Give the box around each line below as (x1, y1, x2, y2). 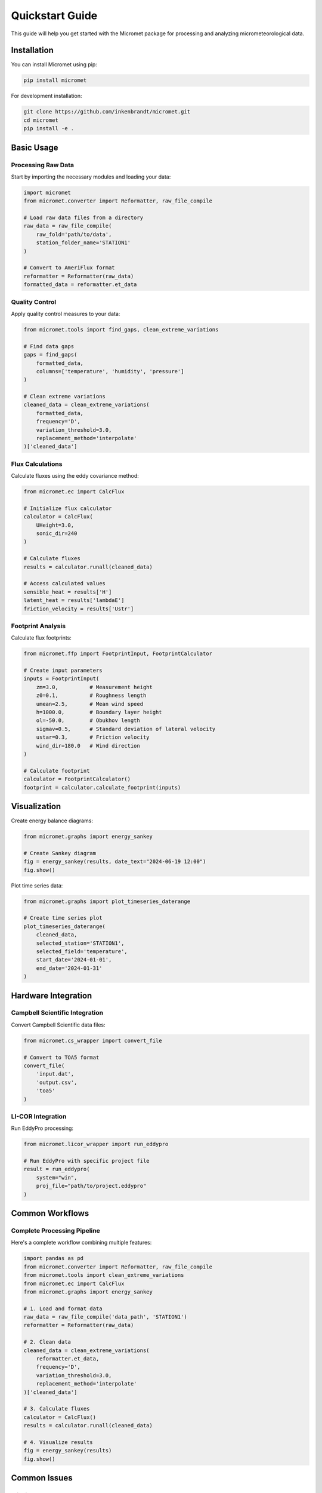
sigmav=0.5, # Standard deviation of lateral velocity (36, 726, 216, 732)
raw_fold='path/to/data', (36, 231, 112, 238)
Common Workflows (11, 1208, 89, 1218)
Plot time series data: (11, 881, 63, 889)
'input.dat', (36, 1071, 75, 1077)
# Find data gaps (23, 343, 75, 349)
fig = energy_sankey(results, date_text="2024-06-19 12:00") (23, 858, 206, 865)
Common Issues (11, 1473, 73, 1483)
